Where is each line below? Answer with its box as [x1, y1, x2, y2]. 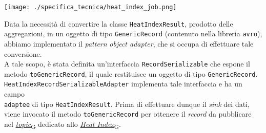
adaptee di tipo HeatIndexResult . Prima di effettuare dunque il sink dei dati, [4, 98, 250, 109]
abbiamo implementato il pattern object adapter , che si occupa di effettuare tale [4, 38, 254, 49]
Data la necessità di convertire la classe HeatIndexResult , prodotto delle [4, 18, 233, 29]
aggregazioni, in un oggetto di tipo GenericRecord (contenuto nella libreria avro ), [4, 28, 262, 39]
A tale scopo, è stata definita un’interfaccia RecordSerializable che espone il [4, 58, 250, 69]
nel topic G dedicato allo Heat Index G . [4, 119, 121, 130]
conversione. [4, 48, 42, 59]
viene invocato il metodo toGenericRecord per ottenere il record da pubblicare [4, 108, 252, 119]
